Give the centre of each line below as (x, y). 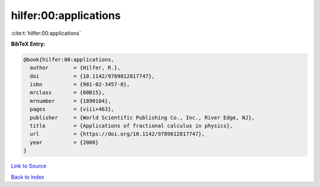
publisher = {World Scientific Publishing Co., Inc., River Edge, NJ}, (142, 117)
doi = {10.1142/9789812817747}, (92, 76)
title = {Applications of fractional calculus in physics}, (132, 126)
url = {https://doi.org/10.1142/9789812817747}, (117, 134)
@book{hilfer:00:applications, (69, 59)
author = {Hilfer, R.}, (75, 68)
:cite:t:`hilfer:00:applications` (46, 33)
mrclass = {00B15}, (67, 93)
